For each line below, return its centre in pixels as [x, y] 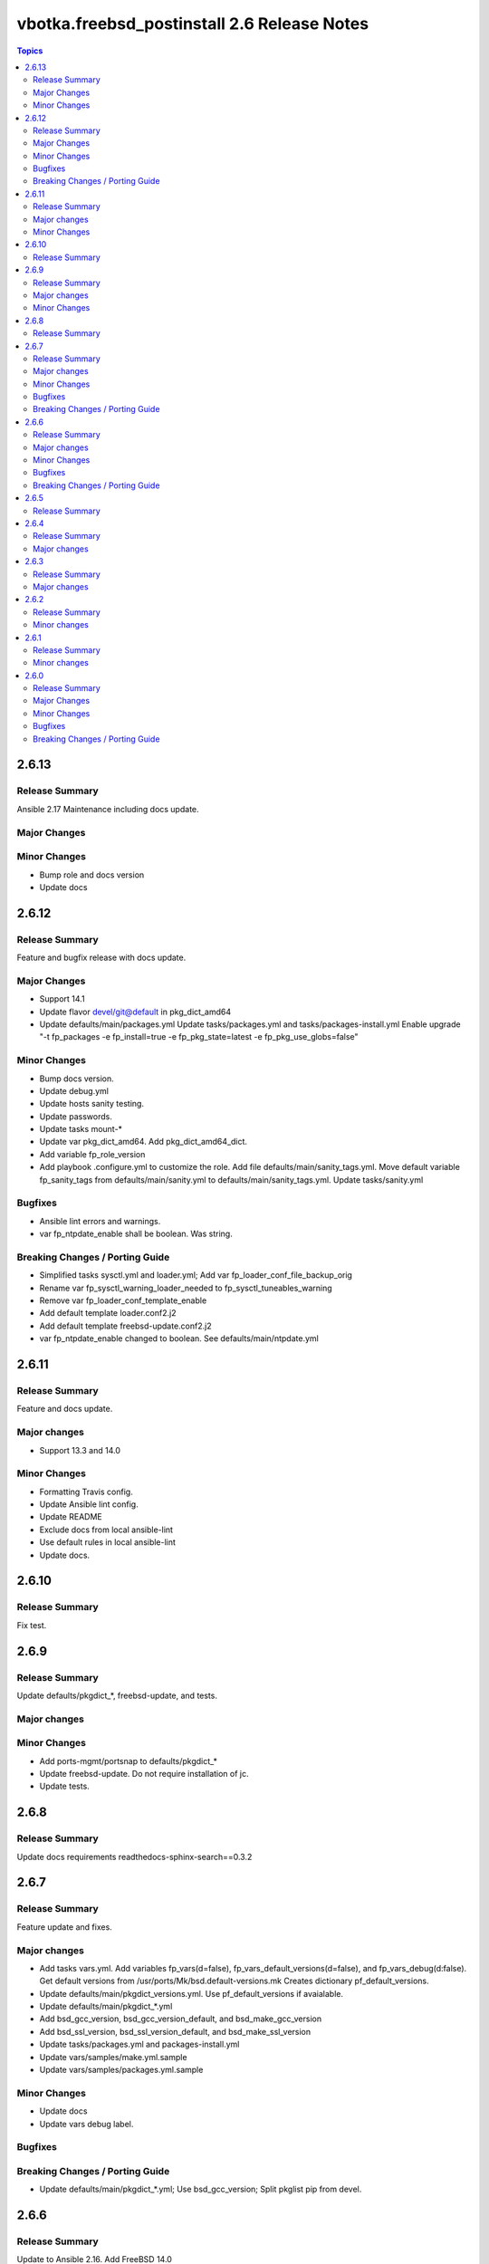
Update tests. [64, 1786]
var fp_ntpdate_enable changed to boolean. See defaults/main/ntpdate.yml [179, 1338]
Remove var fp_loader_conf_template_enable [123, 1300]
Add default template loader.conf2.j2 [108, 1313]
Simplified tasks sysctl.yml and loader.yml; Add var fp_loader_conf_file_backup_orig [196, 1275]
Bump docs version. [77, 1079]
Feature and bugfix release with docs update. [101, 958]
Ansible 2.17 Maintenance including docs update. [108, 809]
